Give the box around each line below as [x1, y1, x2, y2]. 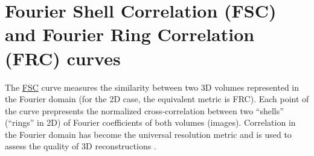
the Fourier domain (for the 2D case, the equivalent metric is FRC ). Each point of [5, 93, 309, 105]
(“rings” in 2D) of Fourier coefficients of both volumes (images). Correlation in [5, 116, 296, 129]
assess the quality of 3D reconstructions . [5, 140, 156, 152]
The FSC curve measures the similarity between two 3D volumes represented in [5, 80, 300, 93]
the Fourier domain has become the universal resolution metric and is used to [5, 128, 292, 140]
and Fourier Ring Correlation [5, 22, 255, 47]
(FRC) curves [5, 45, 121, 70]
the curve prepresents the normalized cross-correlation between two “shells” [5, 104, 284, 117]
